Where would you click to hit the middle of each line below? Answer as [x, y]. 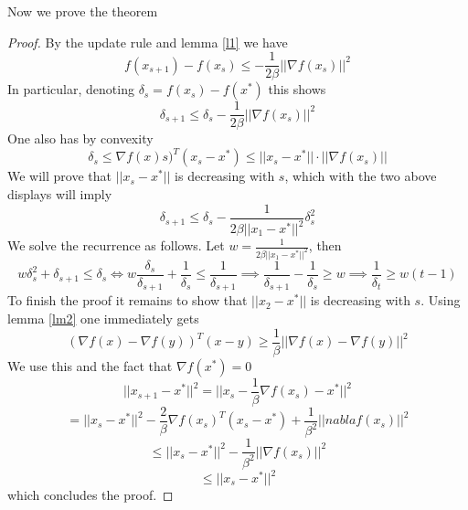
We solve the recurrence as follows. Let [116, 245]
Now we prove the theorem [83, 11]
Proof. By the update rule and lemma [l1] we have [148, 42]
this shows [297, 89]
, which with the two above [361, 176]
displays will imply [60, 194]
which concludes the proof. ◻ [90, 495]
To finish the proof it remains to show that [128, 300]
